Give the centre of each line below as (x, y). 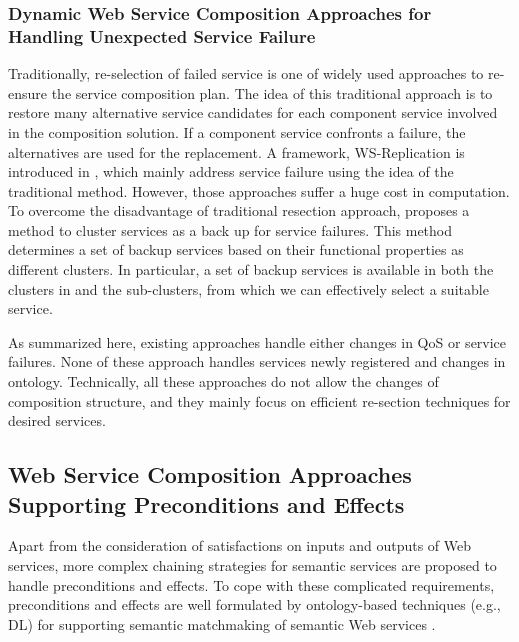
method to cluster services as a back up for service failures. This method (230, 229)
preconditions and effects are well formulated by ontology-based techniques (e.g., (254, 604)
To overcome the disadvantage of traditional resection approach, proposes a (239, 210)
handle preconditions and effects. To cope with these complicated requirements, (251, 584)
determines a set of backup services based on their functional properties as (236, 249)
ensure (28, 92)
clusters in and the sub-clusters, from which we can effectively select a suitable (248, 288)
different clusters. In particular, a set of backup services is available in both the (251, 269)
